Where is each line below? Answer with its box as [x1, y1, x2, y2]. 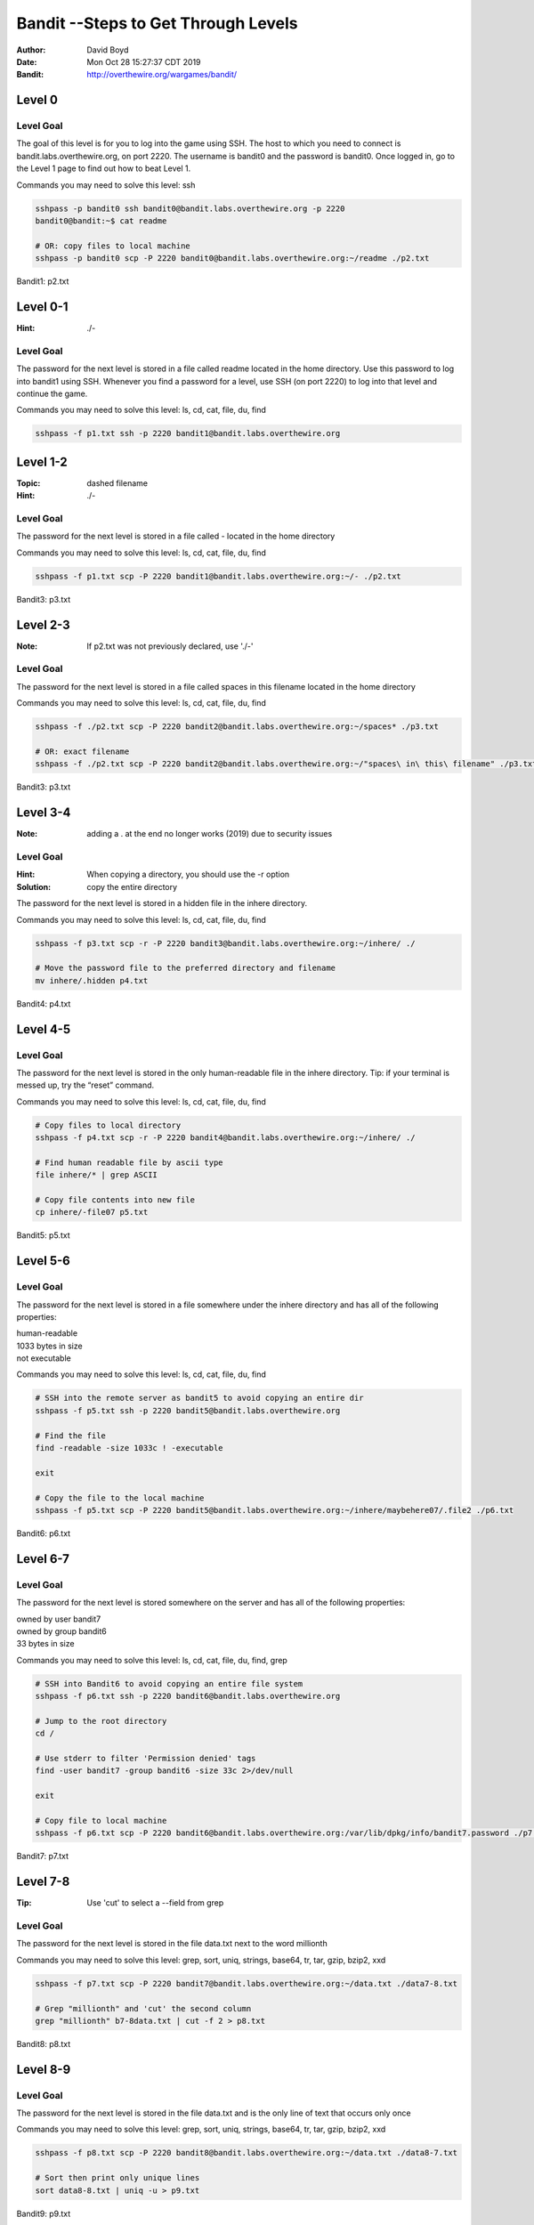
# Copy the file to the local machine [35, 1493, 205, 1503]
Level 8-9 [16, 2061, 71, 2077]
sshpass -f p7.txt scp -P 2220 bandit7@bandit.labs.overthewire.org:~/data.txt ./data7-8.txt [35, 1978, 458, 1988]
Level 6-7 [16, 1551, 70, 1566]
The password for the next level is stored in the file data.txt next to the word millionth [16, 1938, 328, 1949]
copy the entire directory [86, 881, 178, 892]
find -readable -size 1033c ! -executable [35, 1443, 223, 1453]
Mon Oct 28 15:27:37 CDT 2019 [86, 56, 201, 67]
